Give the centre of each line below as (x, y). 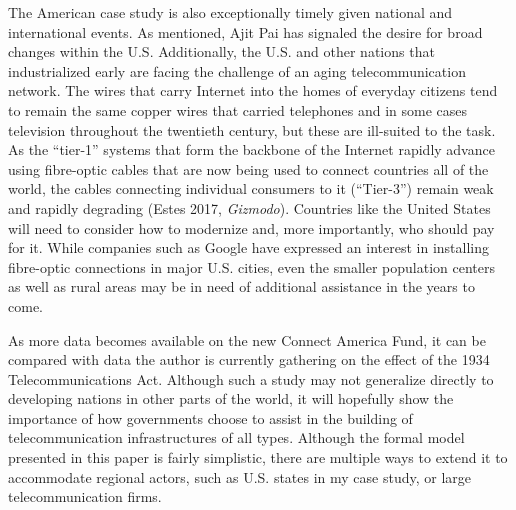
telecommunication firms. (85, 496)
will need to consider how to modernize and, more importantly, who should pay (251, 227)
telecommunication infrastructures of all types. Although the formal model (236, 437)
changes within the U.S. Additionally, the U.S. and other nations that (221, 51)
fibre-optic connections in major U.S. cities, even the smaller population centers (251, 266)
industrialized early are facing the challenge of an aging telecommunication (237, 70)
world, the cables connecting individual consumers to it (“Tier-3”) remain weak (251, 188)
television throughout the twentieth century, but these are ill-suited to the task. (252, 129)
